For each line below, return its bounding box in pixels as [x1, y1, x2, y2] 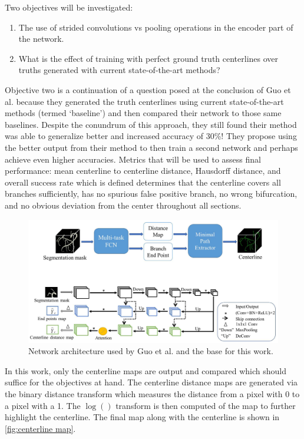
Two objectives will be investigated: [5, 1, 133, 13]
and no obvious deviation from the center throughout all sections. [5, 199, 242, 211]
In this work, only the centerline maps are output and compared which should [5, 364, 286, 377]
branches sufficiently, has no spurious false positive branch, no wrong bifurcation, [5, 187, 298, 200]
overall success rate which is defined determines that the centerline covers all [5, 176, 281, 188]
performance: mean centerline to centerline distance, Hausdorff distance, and [5, 164, 281, 177]
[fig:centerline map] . [5, 422, 76, 434]
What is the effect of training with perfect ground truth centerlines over [18, 52, 279, 64]
